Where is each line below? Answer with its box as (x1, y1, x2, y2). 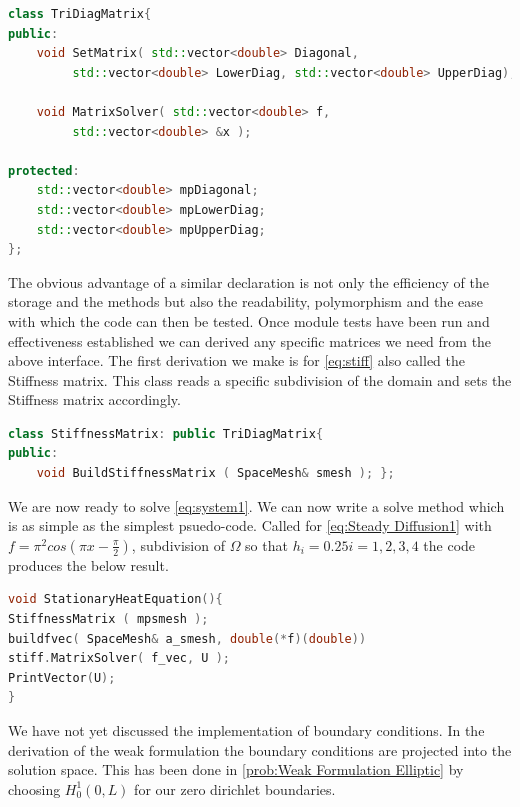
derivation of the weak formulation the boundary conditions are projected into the (8, 739, 512, 760)
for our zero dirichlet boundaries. (134, 778, 336, 799)
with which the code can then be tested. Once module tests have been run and (8, 310, 490, 331)
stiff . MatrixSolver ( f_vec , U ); (8, 651, 230, 666)
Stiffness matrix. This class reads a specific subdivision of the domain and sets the (8, 369, 512, 390)
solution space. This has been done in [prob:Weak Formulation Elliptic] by (8, 759, 464, 780)
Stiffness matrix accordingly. (8, 389, 181, 410)
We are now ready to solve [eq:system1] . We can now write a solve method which (8, 495, 505, 516)
